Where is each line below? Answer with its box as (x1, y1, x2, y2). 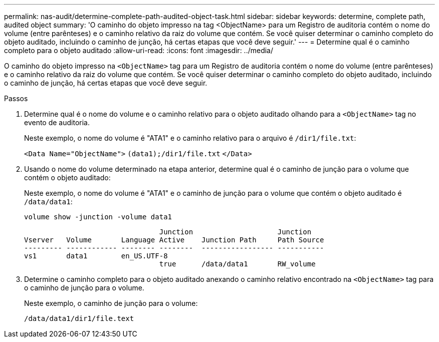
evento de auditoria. (24, 118, 90, 127)
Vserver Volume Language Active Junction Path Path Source (24, 236, 324, 244)
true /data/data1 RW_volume (159, 260, 316, 268)
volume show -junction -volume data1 (24, 213, 172, 221)
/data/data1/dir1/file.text (24, 314, 134, 322)
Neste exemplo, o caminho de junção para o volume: (24, 299, 198, 307)
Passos (4, 94, 28, 103)
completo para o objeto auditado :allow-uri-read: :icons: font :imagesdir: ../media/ (4, 46, 274, 55)
